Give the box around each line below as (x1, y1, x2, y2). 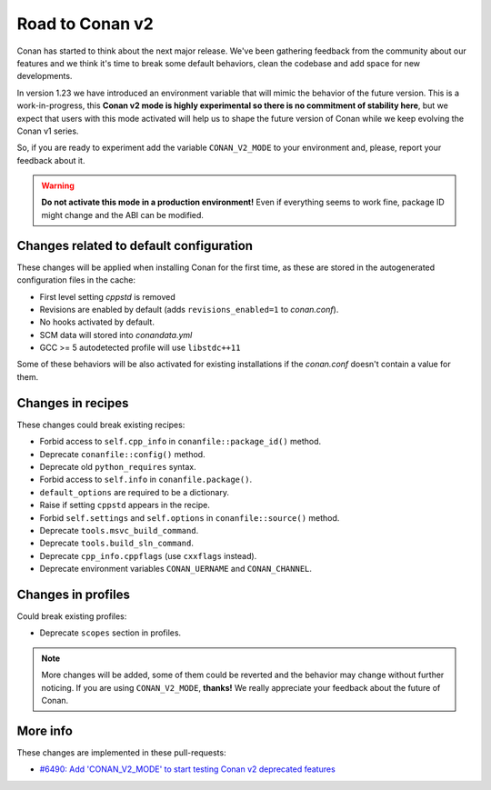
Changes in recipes (16, 395, 129, 411)
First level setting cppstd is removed (39, 291, 176, 302)
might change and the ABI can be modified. (41, 209, 205, 220)
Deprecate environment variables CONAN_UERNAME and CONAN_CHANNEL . (39, 564, 313, 575)
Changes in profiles (16, 586, 131, 602)
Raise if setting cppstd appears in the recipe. (39, 500, 211, 511)
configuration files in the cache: (16, 275, 136, 285)
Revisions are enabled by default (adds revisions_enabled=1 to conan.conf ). (39, 304, 339, 315)
